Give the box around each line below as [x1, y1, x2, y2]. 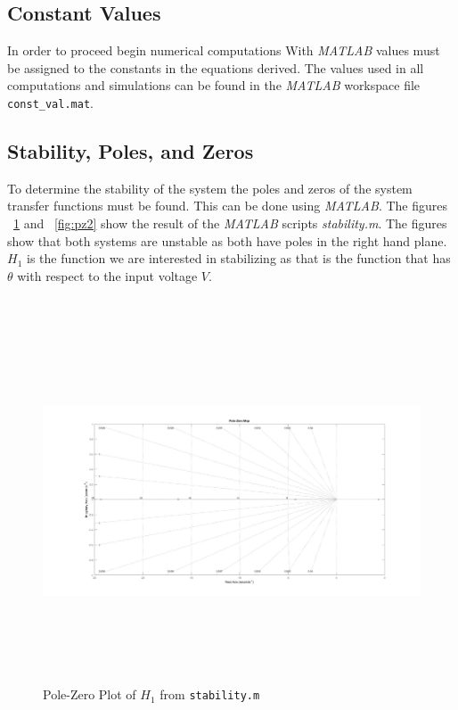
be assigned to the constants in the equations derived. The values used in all [7, 58, 424, 77]
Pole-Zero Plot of [43, 685, 136, 704]
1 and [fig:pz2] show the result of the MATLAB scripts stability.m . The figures [13, 214, 447, 233]
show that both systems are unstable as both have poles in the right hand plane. [7, 231, 447, 250]
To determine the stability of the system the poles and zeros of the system [7, 178, 413, 197]
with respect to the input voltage [17, 266, 198, 285]
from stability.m [159, 685, 260, 704]
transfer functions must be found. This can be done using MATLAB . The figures [7, 196, 448, 215]
